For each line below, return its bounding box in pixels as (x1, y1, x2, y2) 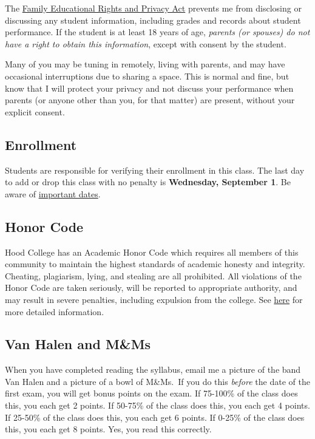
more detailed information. (5, 305, 104, 318)
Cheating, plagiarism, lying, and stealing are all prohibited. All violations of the (5, 269, 302, 282)
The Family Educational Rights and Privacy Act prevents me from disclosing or (5, 2, 302, 14)
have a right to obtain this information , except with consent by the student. (5, 37, 286, 50)
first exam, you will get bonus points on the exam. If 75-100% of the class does (5, 387, 298, 400)
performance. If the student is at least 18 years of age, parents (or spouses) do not (5, 26, 310, 38)
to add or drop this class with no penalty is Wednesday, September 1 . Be (5, 175, 291, 188)
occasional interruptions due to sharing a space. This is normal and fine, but (5, 69, 290, 82)
